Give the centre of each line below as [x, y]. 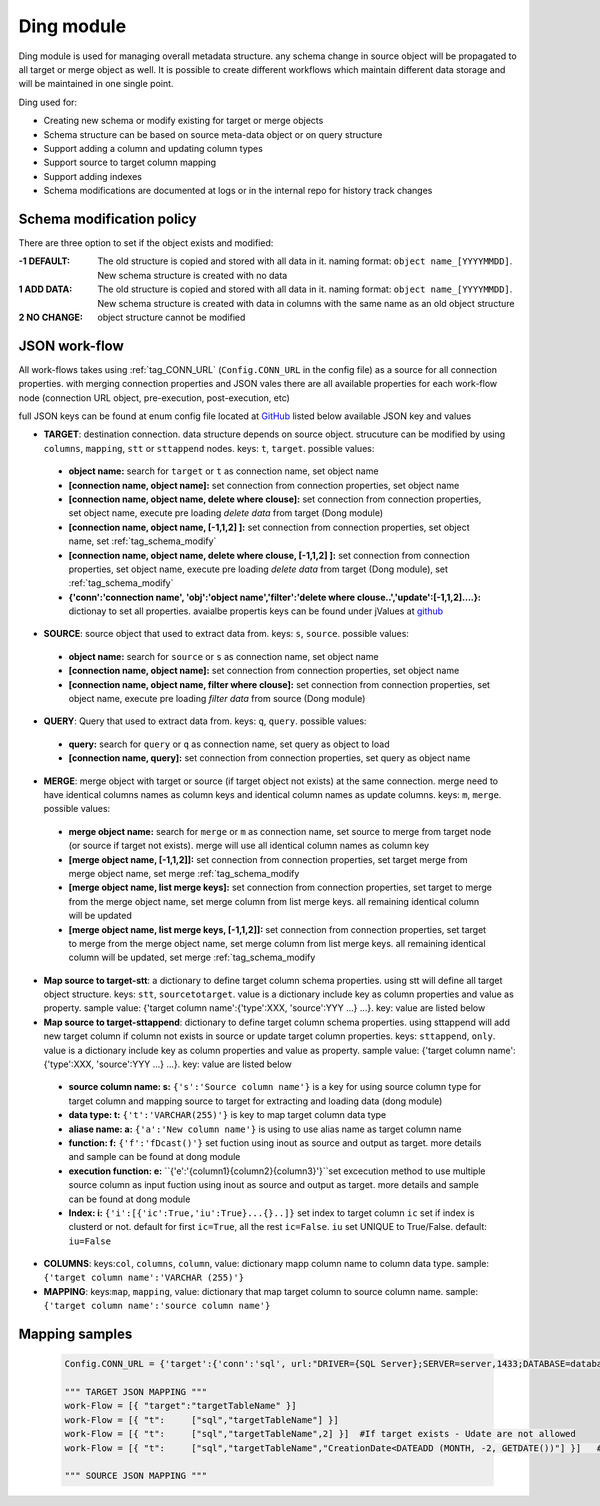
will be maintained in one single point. [96, 84]
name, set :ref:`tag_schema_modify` [142, 541]
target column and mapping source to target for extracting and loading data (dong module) [255, 1101]
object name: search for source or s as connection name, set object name [223, 656]
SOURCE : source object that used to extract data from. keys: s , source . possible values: [226, 634]
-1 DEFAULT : [44, 261]
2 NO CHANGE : [51, 317]
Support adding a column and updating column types [153, 148]
